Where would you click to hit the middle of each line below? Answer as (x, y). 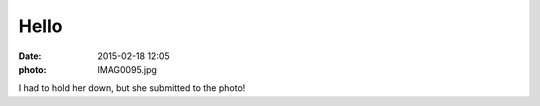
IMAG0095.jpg (127, 69)
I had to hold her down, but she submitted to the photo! (132, 88)
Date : (30, 56)
